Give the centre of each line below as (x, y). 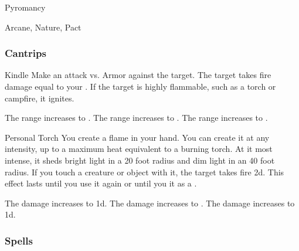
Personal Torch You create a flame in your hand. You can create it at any (137, 137)
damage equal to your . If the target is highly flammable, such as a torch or (140, 86)
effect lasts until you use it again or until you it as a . (101, 183)
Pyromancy (25, 7)
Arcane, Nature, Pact (43, 27)
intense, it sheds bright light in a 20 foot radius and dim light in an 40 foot (140, 160)
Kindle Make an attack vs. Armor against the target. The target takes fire (138, 75)
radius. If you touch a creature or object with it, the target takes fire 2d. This (145, 172)
